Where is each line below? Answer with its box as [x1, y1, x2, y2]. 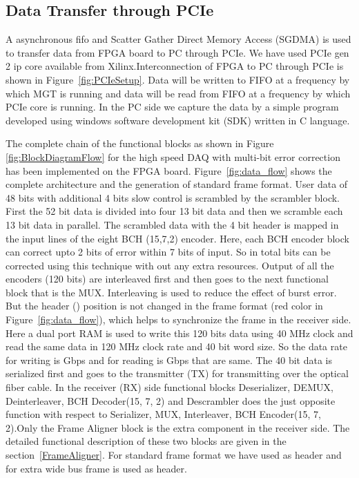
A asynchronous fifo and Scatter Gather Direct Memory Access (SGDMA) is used [6, 32, 351, 46]
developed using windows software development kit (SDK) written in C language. [6, 113, 350, 127]
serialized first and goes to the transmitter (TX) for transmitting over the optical [6, 366, 349, 381]
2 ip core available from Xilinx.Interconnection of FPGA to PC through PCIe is [6, 59, 344, 73]
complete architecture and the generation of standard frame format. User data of [6, 177, 348, 191]
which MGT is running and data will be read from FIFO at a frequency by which [6, 86, 351, 100]
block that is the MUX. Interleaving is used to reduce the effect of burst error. [6, 285, 337, 299]
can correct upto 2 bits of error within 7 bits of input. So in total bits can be [6, 245, 331, 259]
